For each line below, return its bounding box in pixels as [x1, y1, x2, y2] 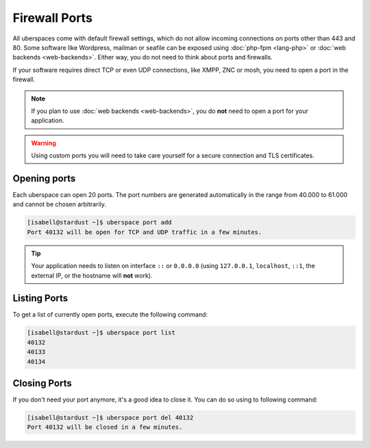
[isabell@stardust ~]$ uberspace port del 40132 [27, 414, 194, 422]
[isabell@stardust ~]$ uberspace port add [27, 219, 172, 226]
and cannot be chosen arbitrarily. [12, 200, 106, 209]
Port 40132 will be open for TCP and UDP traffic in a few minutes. [27, 228, 262, 236]
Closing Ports [12, 377, 72, 389]
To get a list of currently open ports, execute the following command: [12, 311, 208, 319]
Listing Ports [12, 293, 69, 304]
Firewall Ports [12, 10, 92, 25]
